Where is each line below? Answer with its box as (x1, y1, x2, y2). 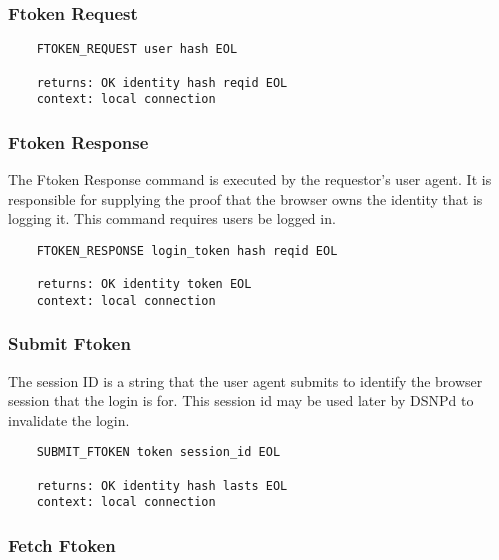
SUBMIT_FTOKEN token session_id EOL (36, 445, 281, 460)
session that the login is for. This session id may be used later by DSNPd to (8, 390, 474, 411)
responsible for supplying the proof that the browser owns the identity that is (8, 188, 483, 209)
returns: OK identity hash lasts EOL (36, 478, 288, 493)
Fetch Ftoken (8, 533, 116, 558)
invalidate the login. (8, 409, 130, 430)
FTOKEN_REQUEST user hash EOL (36, 42, 238, 57)
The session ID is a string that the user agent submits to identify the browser (8, 370, 483, 391)
